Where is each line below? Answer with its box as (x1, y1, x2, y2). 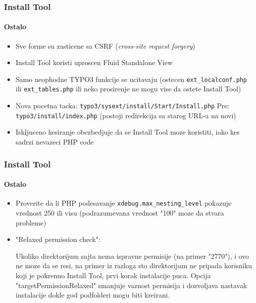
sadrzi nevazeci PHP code (15, 137, 94, 147)
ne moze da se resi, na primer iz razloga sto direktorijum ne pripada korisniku (15, 260, 252, 271)
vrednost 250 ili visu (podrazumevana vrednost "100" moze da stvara (15, 207, 224, 218)
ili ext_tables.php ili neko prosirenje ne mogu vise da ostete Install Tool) (15, 83, 241, 94)
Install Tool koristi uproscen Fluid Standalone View (15, 57, 173, 68)
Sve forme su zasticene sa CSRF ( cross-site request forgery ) (15, 40, 196, 51)
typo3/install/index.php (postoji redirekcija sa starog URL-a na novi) (15, 110, 236, 120)
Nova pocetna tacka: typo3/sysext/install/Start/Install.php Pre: (15, 100, 230, 111)
